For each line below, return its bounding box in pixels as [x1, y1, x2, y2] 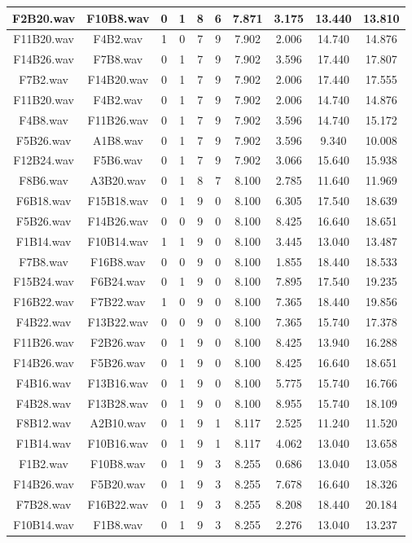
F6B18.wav [15, 192, 72, 209]
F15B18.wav [87, 192, 149, 209]
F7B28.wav [15, 495, 72, 512]
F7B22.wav [90, 293, 146, 310]
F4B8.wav [19, 111, 68, 128]
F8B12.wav [15, 414, 72, 431]
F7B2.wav [19, 71, 68, 88]
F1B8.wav [93, 515, 143, 532]
